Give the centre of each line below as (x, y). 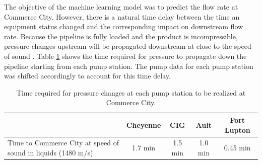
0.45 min (237, 148)
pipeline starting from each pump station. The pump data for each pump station (129, 66)
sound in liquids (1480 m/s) (50, 152)
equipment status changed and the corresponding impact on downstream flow (124, 26)
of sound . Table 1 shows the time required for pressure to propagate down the (125, 56)
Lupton (237, 130)
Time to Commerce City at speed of (63, 143)
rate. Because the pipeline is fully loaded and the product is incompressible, (121, 36)
